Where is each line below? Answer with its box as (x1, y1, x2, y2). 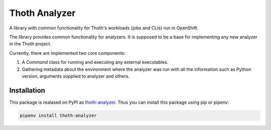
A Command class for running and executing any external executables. (22, 59, 169, 65)
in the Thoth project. (9, 41, 52, 47)
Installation (9, 86, 45, 95)
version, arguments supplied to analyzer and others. (22, 73, 130, 79)
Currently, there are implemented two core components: (9, 50, 125, 56)
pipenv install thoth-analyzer (20, 113, 97, 118)
